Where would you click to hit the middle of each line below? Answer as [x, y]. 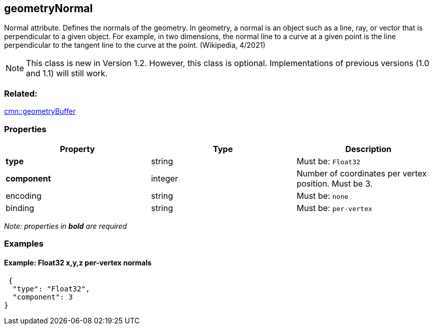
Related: [21, 93]
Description [368, 149]
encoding [24, 196]
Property [77, 149]
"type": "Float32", [51, 289]
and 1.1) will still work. [67, 73]
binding [20, 208]
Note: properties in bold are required [66, 226]
